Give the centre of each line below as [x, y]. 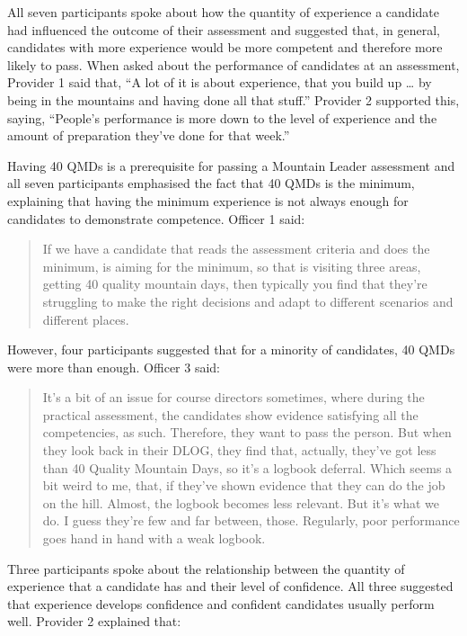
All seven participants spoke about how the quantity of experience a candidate [223, 12]
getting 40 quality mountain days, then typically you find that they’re [235, 284]
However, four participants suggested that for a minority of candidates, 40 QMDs [231, 349]
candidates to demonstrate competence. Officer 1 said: [156, 218]
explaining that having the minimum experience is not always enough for [208, 200]
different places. [86, 319]
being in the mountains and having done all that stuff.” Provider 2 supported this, [233, 99]
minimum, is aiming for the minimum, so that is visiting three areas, [232, 266]
